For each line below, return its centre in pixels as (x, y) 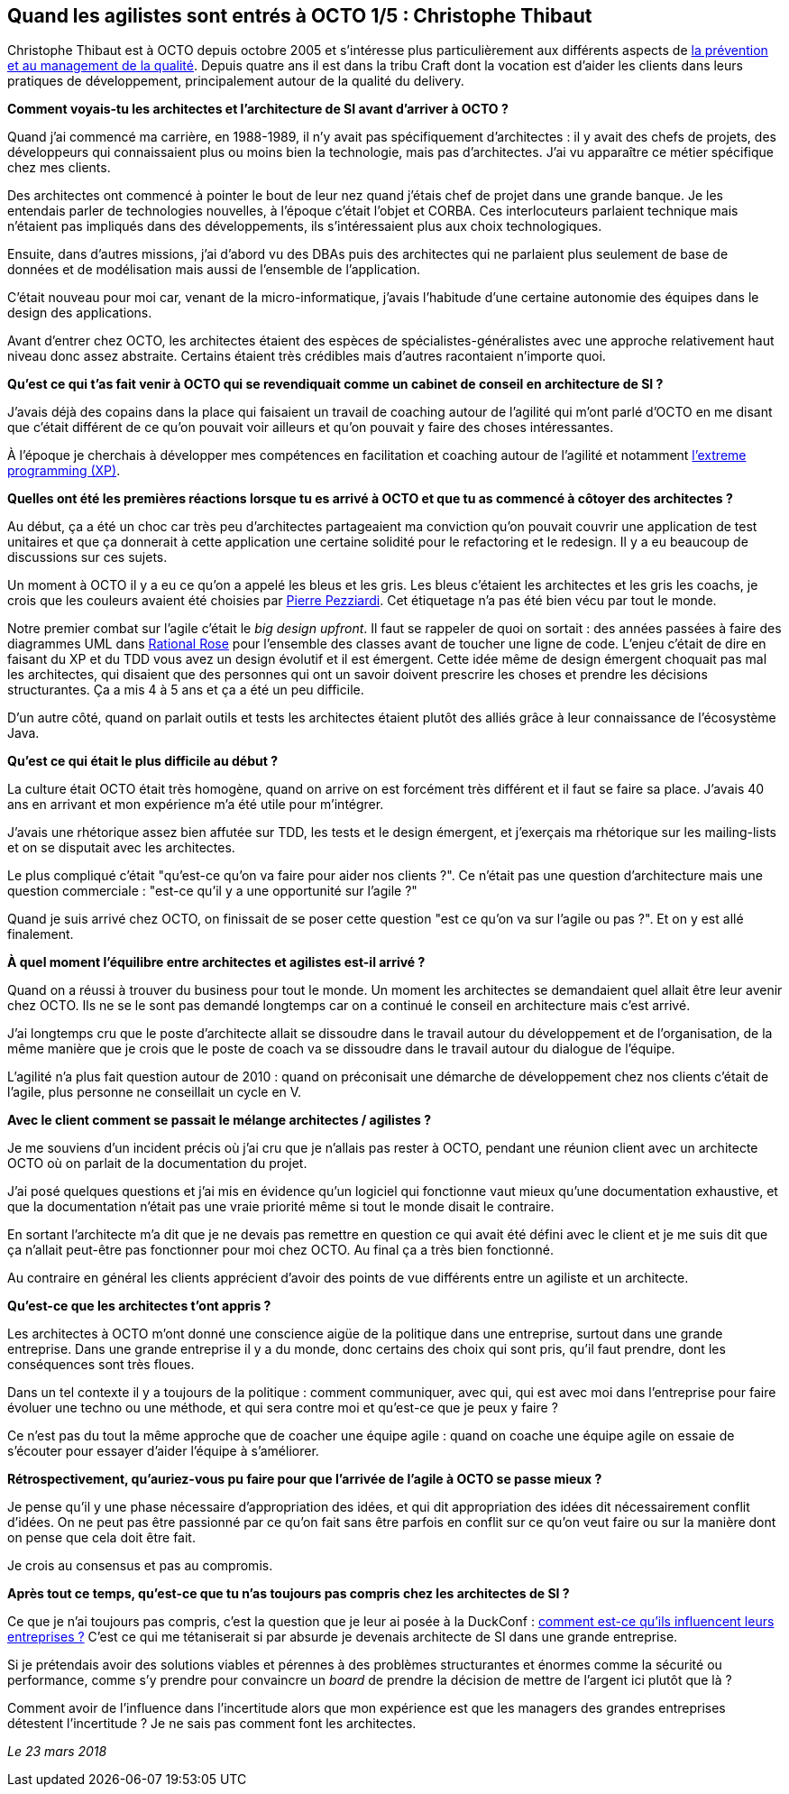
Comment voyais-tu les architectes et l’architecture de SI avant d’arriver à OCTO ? (258, 109)
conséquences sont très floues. (101, 1365)
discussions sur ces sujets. (87, 557)
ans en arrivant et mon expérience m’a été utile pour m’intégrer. (196, 805)
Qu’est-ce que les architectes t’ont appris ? (139, 1306)
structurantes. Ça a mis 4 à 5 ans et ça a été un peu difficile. (186, 690)
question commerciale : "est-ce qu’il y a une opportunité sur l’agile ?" (212, 891)
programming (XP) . (64, 471)
